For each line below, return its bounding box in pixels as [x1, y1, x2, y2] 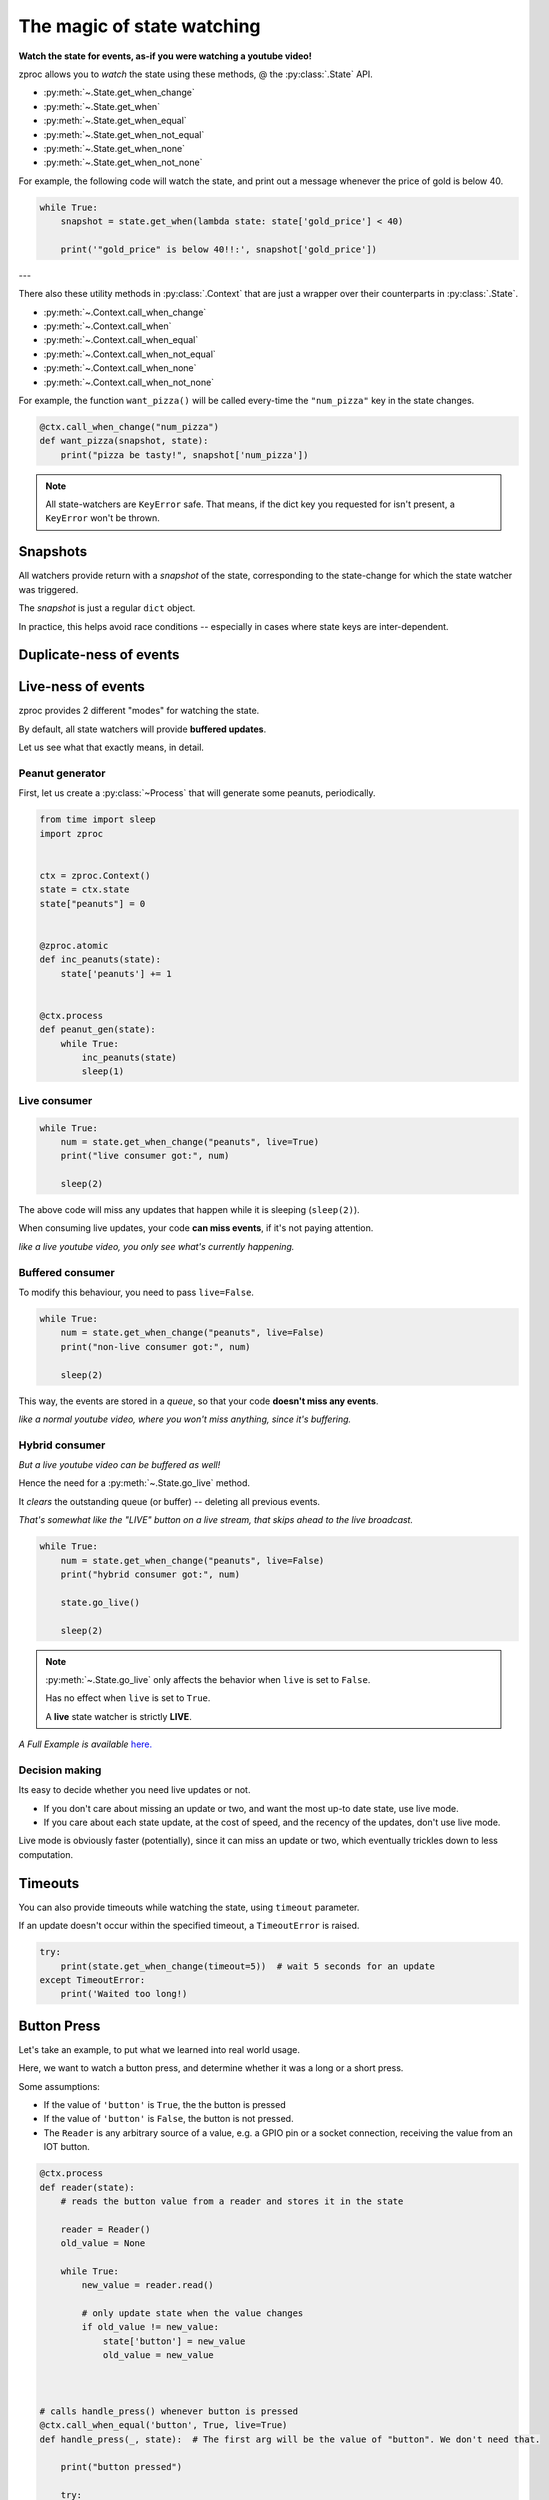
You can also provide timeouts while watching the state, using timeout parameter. [18, 1901, 360, 1913]
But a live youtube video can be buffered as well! [18, 1459, 221, 1471]
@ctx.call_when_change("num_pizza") [39, 421, 220, 432]
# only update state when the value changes [81, 2308, 304, 2319]
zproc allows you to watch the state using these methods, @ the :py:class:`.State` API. [18, 68, 374, 80]
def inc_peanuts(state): [39, 954, 162, 965]
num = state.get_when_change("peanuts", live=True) [60, 1136, 320, 1147]
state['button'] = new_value [102, 2335, 246, 2347]
